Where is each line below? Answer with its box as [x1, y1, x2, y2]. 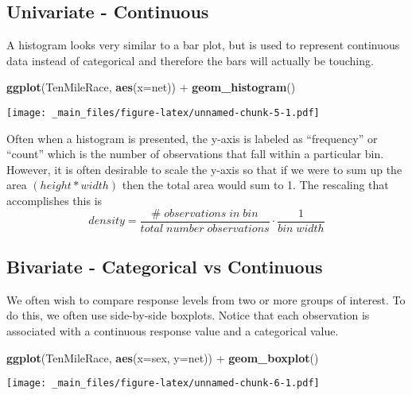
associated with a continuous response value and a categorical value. [6, 323, 339, 339]
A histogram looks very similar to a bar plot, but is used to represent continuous [6, 37, 400, 53]
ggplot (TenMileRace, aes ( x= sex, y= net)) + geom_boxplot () [6, 349, 319, 366]
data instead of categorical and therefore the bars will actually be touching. [6, 52, 374, 68]
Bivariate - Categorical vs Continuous [6, 254, 323, 279]
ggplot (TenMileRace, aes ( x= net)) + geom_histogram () [6, 79, 296, 95]
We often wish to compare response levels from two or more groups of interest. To [6, 291, 406, 308]
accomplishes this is [6, 192, 103, 209]
